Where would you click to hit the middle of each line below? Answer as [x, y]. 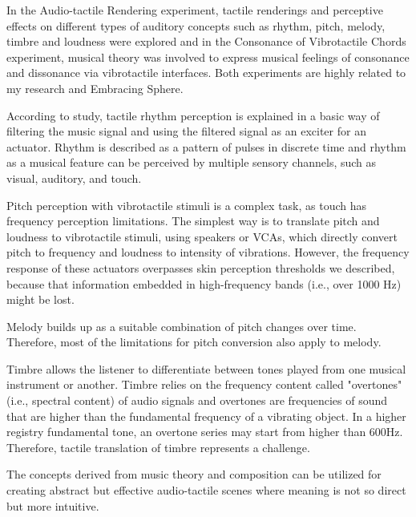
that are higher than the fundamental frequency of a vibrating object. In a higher [206, 416]
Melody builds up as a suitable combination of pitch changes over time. [182, 326]
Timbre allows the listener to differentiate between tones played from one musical [206, 368]
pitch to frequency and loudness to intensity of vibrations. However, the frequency [208, 252]
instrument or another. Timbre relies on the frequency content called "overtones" [204, 384]
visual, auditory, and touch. [74, 178]
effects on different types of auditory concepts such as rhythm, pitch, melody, [196, 25]
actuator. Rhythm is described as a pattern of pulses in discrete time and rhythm [206, 146]
